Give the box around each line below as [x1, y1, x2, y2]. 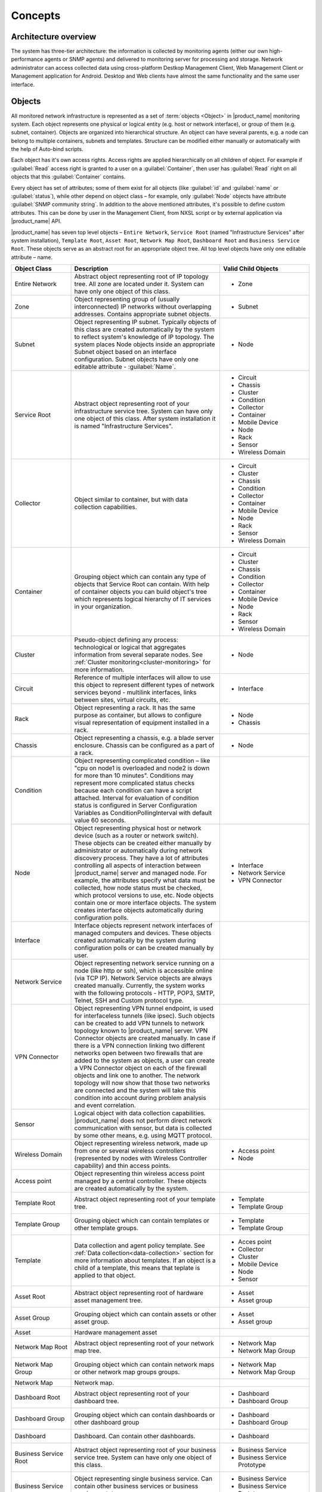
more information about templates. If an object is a [74, 1256, 216, 1265]
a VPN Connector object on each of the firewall [74, 1064, 207, 1072]
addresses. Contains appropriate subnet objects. [74, 310, 212, 319]
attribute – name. [11, 254, 53, 261]
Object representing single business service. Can [74, 1475, 213, 1483]
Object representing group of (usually [74, 295, 180, 304]
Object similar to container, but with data [74, 495, 188, 504]
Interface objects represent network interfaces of [74, 921, 213, 930]
